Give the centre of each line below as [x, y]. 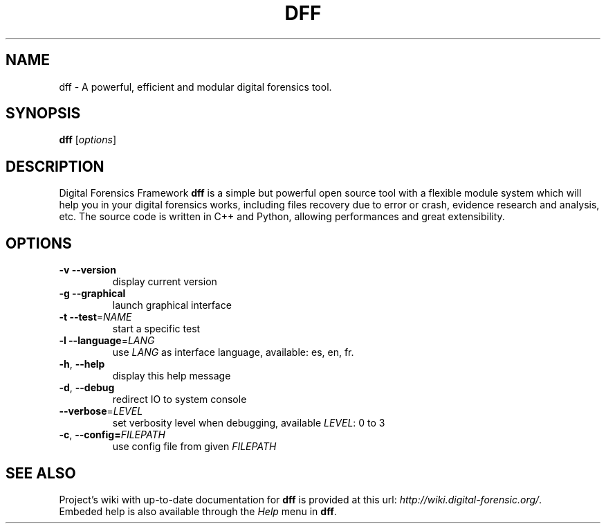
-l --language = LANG [107, 341]
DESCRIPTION [55, 166]
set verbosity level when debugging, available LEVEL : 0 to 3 [249, 423]
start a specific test [156, 329]
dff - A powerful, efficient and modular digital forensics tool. [195, 87]
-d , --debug [87, 388]
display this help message [172, 376]
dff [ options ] [88, 140]
